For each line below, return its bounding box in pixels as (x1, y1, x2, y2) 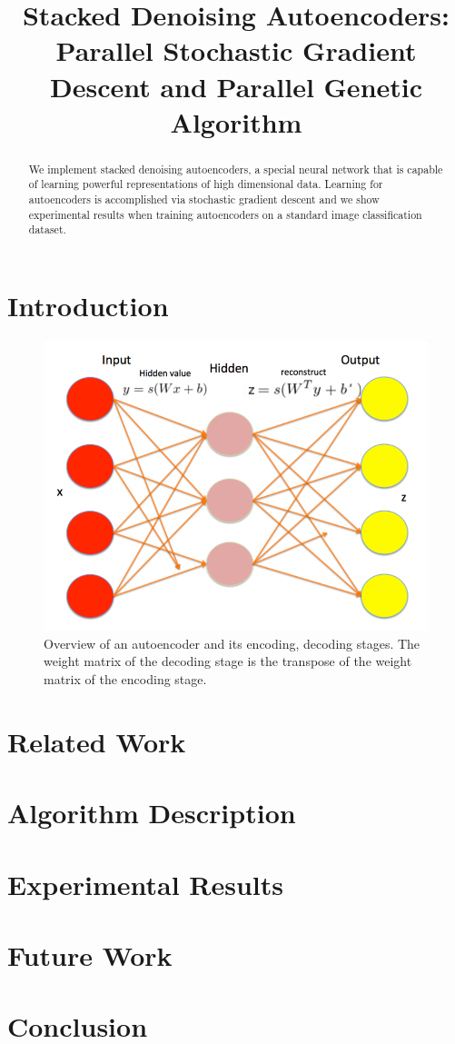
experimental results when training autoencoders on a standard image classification (28, 206, 422, 222)
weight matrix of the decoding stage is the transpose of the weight (44, 651, 412, 671)
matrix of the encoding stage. (44, 670, 207, 689)
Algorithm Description (7, 794, 296, 831)
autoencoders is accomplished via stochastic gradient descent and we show (28, 192, 380, 207)
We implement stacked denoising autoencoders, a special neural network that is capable (28, 161, 443, 176)
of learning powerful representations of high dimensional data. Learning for (28, 176, 383, 192)
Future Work (7, 936, 173, 973)
